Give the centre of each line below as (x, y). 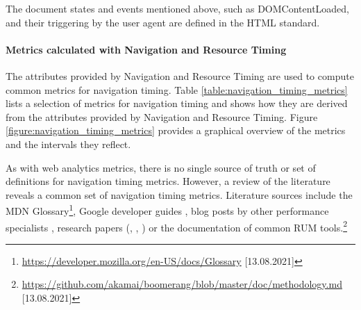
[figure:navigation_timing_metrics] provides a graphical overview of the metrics (176, 130)
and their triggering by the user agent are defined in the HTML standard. (163, 22)
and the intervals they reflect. (68, 144)
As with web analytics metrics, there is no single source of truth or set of (161, 167)
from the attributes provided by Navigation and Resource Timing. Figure (162, 116)
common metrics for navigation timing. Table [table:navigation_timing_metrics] (177, 89)
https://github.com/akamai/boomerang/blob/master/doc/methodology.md (182, 284)
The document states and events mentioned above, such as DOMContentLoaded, (178, 8)
